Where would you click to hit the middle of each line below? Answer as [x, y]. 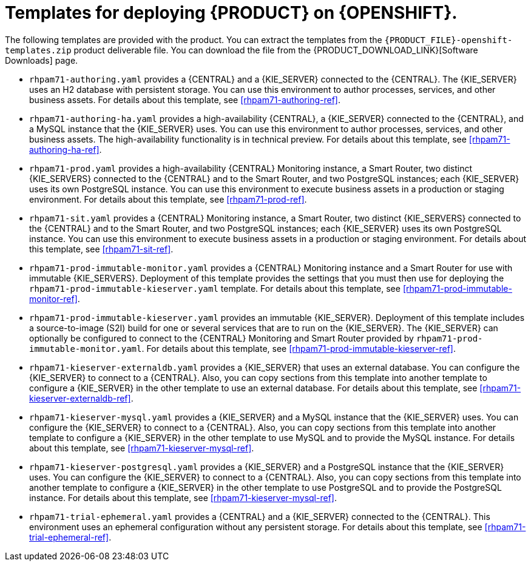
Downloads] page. [42, 60]
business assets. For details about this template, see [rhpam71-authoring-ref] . [185, 99]
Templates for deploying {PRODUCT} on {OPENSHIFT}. [231, 13]
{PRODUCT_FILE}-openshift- [448, 40]
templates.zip [38, 50]
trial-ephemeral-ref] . [70, 537]
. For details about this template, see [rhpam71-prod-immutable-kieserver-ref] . [299, 348]
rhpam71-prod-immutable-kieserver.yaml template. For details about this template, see [215, 288]
